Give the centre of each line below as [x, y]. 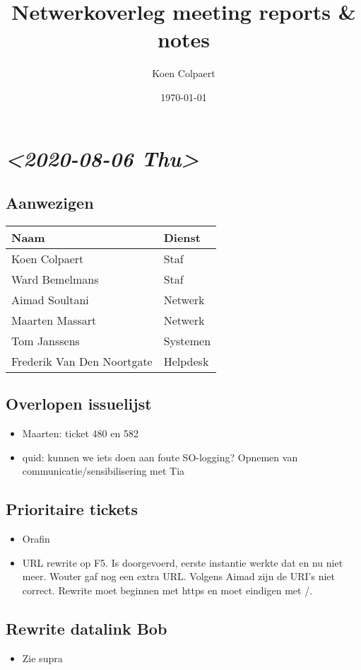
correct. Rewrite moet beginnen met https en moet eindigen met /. [167, 590]
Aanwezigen [50, 203]
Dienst [182, 237]
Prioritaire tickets [72, 509]
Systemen [187, 340]
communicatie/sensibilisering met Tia [103, 471]
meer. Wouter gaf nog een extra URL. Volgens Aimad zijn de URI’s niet [179, 576]
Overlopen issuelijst [79, 404]
